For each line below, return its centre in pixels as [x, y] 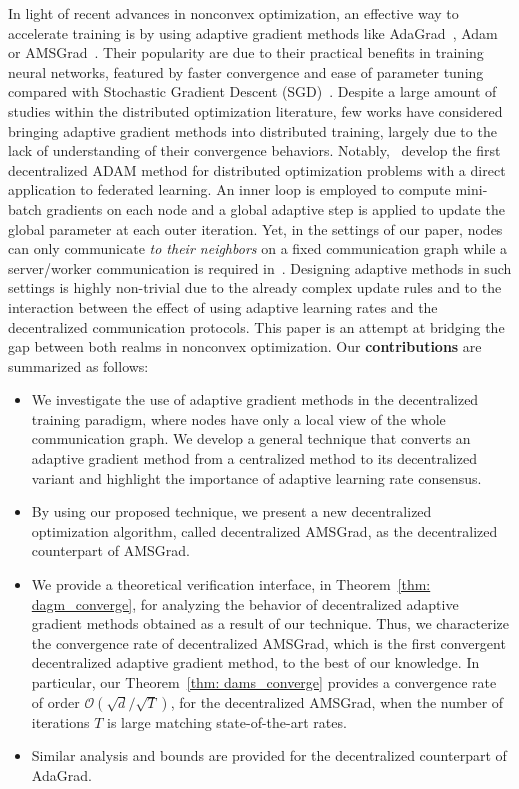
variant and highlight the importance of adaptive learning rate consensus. [256, 477]
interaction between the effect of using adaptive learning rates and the [223, 306]
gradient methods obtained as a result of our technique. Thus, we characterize [270, 623]
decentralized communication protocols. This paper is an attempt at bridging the [256, 326]
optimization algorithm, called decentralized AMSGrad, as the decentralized [264, 530]
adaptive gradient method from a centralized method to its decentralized [254, 458]
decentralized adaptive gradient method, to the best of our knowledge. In [255, 662]
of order [55, 701]
